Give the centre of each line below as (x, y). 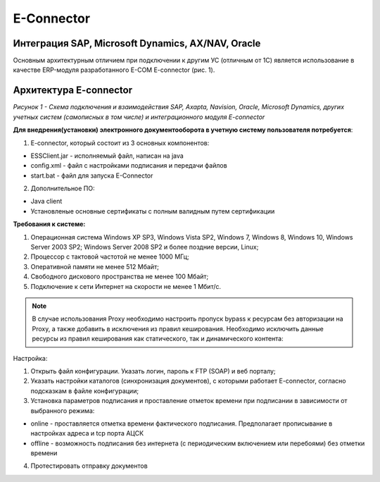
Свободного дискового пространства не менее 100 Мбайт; (120, 277)
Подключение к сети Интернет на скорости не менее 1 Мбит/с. (126, 286)
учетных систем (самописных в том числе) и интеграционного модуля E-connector (139, 117)
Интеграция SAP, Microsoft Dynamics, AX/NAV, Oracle (137, 43)
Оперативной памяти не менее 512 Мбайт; (95, 266)
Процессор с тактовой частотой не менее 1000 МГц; (110, 257)
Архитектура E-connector (73, 91)
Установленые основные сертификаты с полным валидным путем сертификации (153, 211)
